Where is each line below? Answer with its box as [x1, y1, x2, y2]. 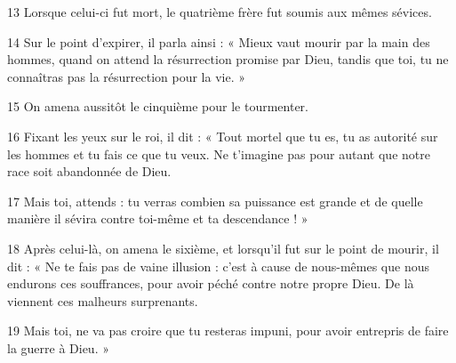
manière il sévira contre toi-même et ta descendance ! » [7, 209, 308, 228]
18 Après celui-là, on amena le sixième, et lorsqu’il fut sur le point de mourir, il [7, 238, 439, 257]
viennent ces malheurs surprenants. [7, 291, 198, 310]
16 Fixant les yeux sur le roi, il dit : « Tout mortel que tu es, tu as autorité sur [7, 126, 438, 145]
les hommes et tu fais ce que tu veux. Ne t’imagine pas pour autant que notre [7, 144, 430, 163]
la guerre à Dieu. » [7, 338, 109, 357]
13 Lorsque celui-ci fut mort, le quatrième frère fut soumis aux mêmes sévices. [7, 3, 432, 20]
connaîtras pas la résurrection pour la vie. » [7, 67, 246, 85]
